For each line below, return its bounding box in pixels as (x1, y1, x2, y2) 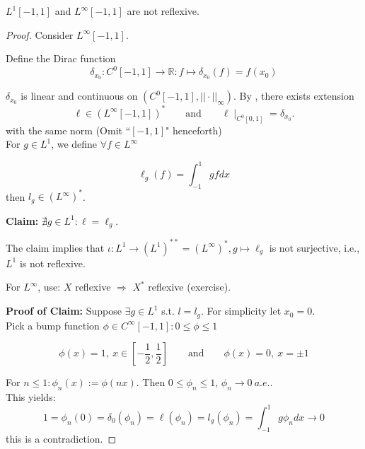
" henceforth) (166, 122, 222, 137)
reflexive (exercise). (148, 279, 231, 294)
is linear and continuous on (21, 88, 138, 103)
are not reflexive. (127, 4, 199, 18)
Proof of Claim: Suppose (6, 303, 122, 318)
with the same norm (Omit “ (6, 122, 131, 137)
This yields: (6, 389, 56, 404)
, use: (37, 279, 61, 294)
